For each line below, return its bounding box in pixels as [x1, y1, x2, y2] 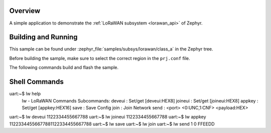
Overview [9, 6, 41, 15]
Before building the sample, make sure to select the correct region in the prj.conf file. [9, 55, 190, 61]
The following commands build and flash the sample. [9, 64, 119, 70]
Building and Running [9, 33, 78, 41]
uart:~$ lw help [9, 90, 41, 97]
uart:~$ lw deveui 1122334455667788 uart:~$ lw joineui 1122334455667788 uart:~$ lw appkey [9, 114, 206, 120]
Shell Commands [9, 77, 64, 86]
